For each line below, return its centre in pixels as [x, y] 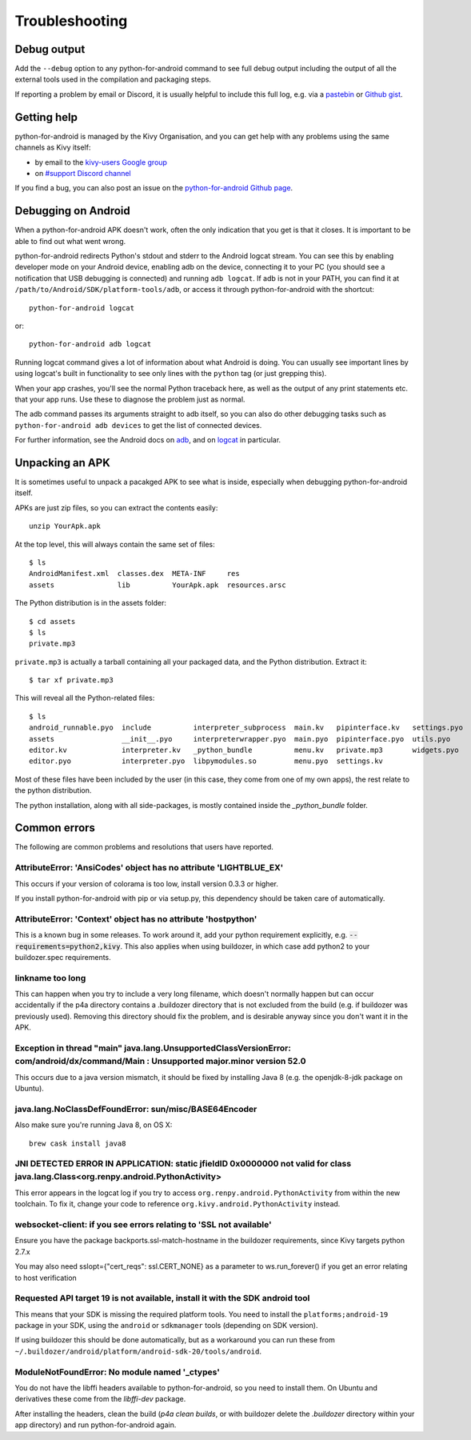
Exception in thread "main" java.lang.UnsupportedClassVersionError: [153, 1048]
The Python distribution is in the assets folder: [91, 603]
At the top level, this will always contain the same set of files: [115, 544]
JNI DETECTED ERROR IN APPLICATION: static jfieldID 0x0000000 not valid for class [183, 1164]
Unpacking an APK [63, 463]
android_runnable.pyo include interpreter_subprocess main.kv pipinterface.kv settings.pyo [246, 728]
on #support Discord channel [83, 173]
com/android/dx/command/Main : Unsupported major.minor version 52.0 [161, 1062]
